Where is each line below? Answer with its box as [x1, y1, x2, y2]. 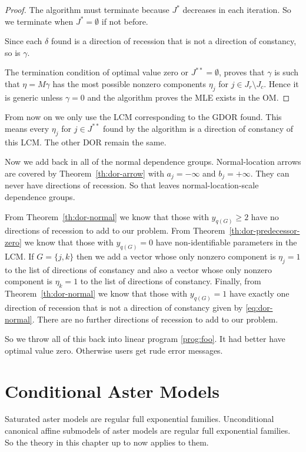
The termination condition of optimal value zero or [5, 66, 189, 78]
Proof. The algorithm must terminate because [5, 4, 169, 15]
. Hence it [264, 77, 299, 89]
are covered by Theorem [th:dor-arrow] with [5, 167, 164, 179]
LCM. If [5, 250, 34, 262]
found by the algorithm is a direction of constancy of [102, 122, 293, 134]
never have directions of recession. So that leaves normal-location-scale [5, 179, 259, 191]
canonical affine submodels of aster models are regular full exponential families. [5, 424, 291, 437]
